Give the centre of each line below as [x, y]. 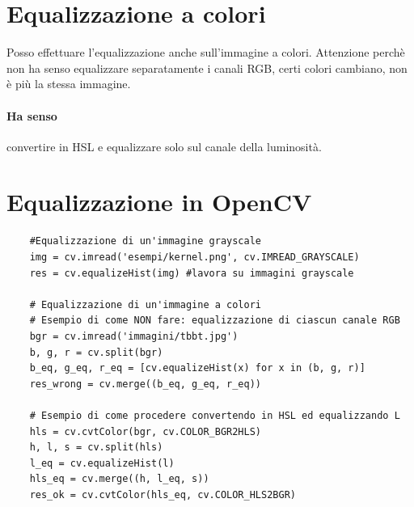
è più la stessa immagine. [69, 84]
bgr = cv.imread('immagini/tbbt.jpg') [134, 336]
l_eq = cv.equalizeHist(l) [102, 463]
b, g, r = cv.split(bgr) [96, 352]
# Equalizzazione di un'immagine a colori [145, 304]
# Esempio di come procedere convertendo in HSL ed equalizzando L [215, 415]
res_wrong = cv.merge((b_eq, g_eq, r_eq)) [145, 384]
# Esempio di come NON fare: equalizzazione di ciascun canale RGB [215, 321]
